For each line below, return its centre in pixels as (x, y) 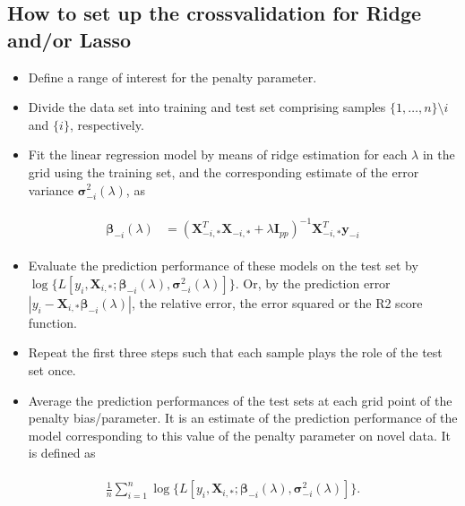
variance (51, 189)
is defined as (62, 453)
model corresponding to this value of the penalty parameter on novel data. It (240, 435)
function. (52, 322)
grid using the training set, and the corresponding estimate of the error (224, 172)
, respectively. (107, 124)
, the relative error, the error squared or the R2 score (277, 302)
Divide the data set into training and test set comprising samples (207, 107)
